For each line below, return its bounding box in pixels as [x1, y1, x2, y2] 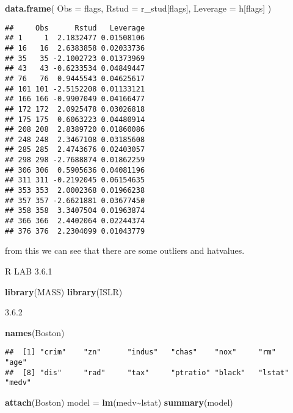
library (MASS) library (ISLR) [5, 285, 123, 298]
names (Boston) [5, 326, 65, 339]
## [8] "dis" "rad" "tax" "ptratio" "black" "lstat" [5, 368, 289, 377]
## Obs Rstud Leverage [5, 23, 145, 32]
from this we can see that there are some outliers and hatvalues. [5, 244, 245, 257]
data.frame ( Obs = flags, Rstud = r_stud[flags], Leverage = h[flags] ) [5, 2, 272, 14]
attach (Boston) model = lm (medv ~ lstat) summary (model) [5, 395, 233, 408]
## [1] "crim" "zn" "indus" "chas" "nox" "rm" [5, 348, 276, 357]
